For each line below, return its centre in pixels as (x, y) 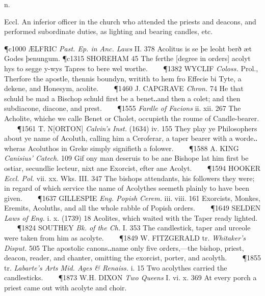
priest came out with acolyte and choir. (65, 288)
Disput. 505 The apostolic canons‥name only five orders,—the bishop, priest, (124, 247)
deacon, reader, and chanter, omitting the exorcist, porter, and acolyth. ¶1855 (132, 258)
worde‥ (246, 138)
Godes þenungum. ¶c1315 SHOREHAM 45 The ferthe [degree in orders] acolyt (127, 58)
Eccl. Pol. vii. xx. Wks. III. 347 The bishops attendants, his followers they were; (129, 178)
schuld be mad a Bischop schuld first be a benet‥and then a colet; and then (122, 98)
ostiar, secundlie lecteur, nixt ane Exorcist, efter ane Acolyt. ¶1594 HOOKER (132, 168)
